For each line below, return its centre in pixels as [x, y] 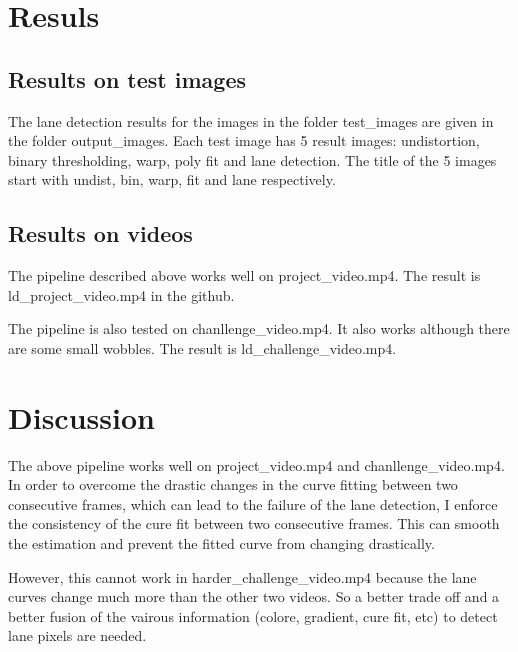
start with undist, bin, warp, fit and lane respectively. [172, 179]
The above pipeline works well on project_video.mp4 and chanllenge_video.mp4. [256, 464]
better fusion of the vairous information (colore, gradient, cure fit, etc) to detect [253, 615]
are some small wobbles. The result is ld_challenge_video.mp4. [202, 347]
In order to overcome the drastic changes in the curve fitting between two [233, 484]
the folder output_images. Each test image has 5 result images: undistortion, [244, 140]
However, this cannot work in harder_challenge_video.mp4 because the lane [242, 576]
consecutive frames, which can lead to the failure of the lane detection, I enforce [253, 503]
